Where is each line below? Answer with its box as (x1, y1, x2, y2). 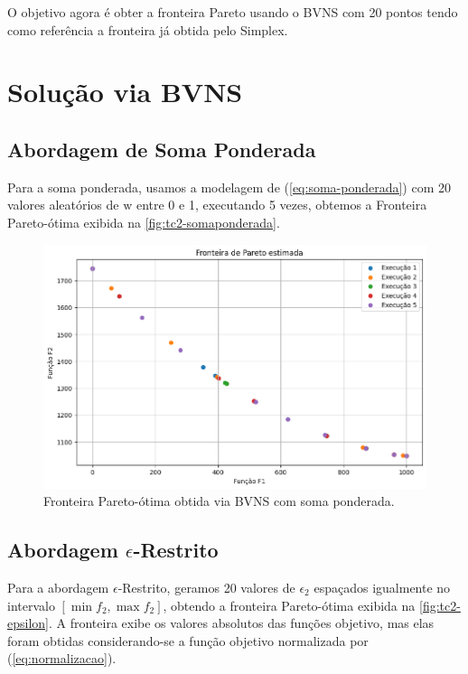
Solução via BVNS (7, 73, 243, 110)
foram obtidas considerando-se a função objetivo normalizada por (7, 631, 369, 650)
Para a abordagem (7, 577, 109, 596)
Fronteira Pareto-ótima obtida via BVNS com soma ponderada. (43, 491, 395, 510)
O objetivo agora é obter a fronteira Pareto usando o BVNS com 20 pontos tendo (7, 3, 458, 21)
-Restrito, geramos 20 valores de (117, 577, 295, 596)
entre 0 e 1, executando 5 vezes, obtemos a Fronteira (136, 195, 427, 214)
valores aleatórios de (7, 195, 119, 214)
